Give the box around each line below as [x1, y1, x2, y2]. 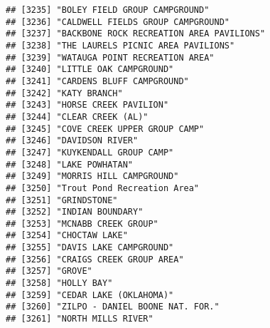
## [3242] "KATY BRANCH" [6, 88, 123, 98]
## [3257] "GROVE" [6, 266, 92, 277]
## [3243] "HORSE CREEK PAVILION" [6, 100, 169, 111]
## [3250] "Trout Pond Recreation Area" [6, 183, 200, 193]
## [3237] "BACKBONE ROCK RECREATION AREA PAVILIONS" [6, 29, 266, 39]
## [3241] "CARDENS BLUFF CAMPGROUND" [6, 76, 189, 86]
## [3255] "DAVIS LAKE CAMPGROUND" [6, 242, 174, 253]
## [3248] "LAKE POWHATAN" [6, 159, 133, 170]
